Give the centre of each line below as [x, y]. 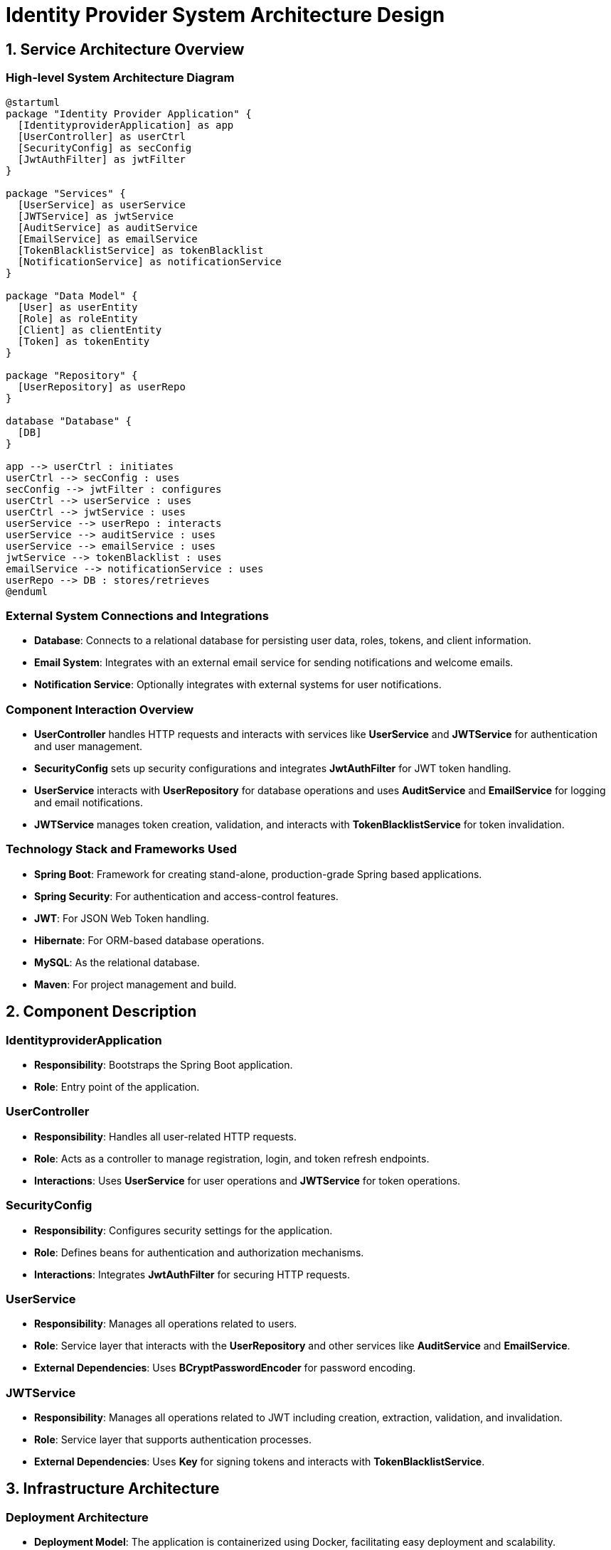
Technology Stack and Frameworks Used [122, 849]
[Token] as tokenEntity [84, 341]
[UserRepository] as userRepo [101, 386]
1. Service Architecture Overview [125, 49]
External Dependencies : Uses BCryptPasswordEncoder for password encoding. [225, 1368]
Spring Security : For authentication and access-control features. [186, 896]
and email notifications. [89, 803]
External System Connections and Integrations [137, 615]
